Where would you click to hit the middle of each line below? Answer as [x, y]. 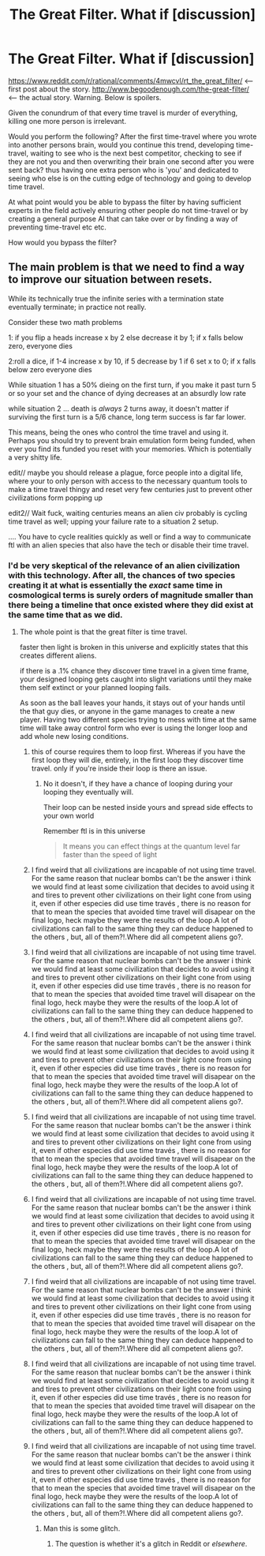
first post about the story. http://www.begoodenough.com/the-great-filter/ [129, 89]
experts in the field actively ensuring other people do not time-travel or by [128, 210]
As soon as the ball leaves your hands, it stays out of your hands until [132, 703]
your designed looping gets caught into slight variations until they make [136, 679]
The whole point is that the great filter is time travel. [103, 632]
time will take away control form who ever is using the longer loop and [134, 728]
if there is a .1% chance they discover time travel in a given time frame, [134, 671]
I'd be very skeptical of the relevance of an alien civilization [124, 565]
